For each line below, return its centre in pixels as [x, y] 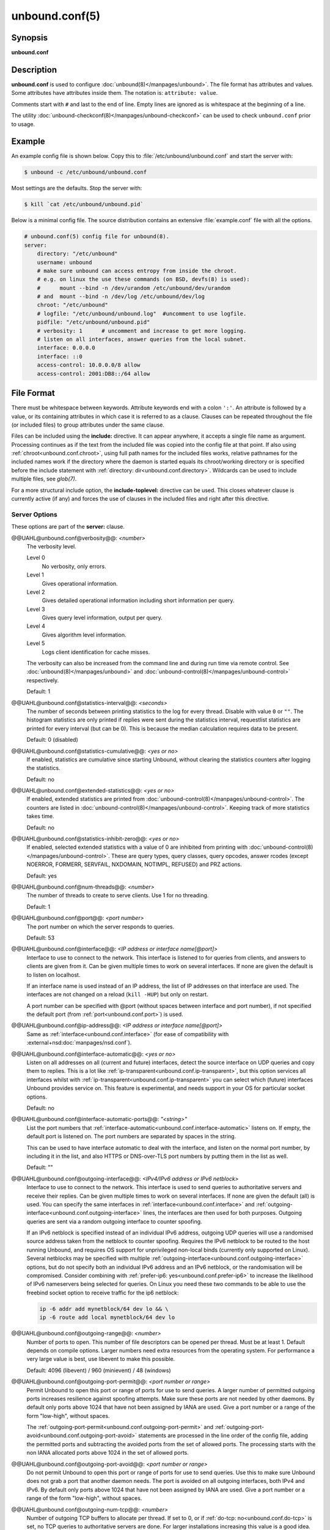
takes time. [40, 816]
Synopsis [30, 38]
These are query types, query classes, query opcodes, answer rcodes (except [210, 856]
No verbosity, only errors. [74, 566]
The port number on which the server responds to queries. [100, 927]
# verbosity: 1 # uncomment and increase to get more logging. [142, 331]
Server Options [34, 514]
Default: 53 [41, 938]
